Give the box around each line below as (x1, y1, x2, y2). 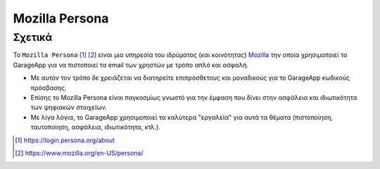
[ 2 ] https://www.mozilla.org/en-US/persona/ (15, 149, 144, 157)
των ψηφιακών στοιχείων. (30, 103, 107, 112)
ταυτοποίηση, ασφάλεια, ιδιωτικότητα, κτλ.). (30, 123, 161, 132)
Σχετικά (13, 31, 53, 44)
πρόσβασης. (30, 83, 67, 92)
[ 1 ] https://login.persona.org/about (15, 136, 115, 144)
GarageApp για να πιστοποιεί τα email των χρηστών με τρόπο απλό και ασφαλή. (13, 61, 249, 69)
